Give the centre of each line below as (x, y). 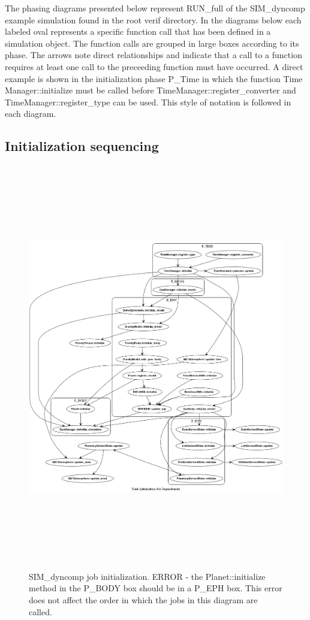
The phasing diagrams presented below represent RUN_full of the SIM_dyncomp (155, 8)
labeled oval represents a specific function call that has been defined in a (138, 31)
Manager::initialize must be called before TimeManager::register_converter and (151, 90)
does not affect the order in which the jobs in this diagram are (143, 599)
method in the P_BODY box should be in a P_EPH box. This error (156, 588)
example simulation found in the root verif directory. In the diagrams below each (153, 19)
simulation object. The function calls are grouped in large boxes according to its (152, 43)
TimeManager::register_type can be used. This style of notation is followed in (148, 102)
